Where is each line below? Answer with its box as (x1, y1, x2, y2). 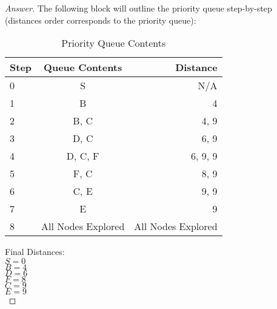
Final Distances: (5, 245, 65, 258)
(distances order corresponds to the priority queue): (5, 13, 196, 26)
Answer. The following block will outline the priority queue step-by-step (5, 2, 272, 14)
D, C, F (66, 149, 99, 163)
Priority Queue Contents (61, 36, 166, 50)
